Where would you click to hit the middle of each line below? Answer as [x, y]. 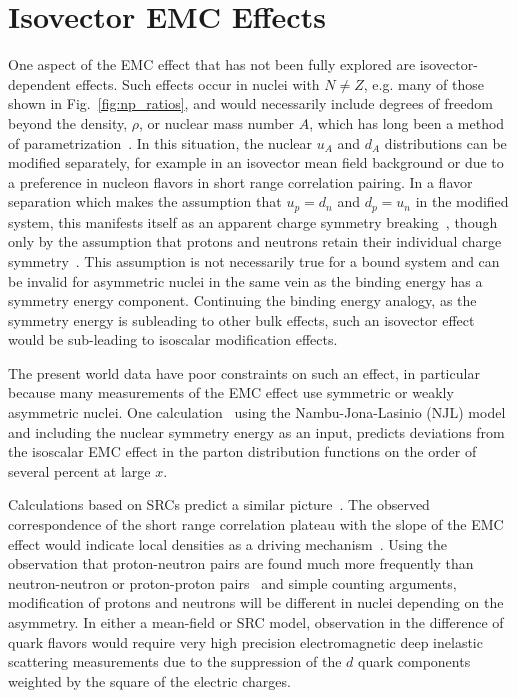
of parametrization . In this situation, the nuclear [160, 142]
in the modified [462, 201]
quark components [414, 661]
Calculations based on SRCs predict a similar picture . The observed [219, 504]
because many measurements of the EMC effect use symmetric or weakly [231, 392]
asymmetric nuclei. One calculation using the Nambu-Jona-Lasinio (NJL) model [257, 412]
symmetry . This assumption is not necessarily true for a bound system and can [254, 260]
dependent [40, 83]
